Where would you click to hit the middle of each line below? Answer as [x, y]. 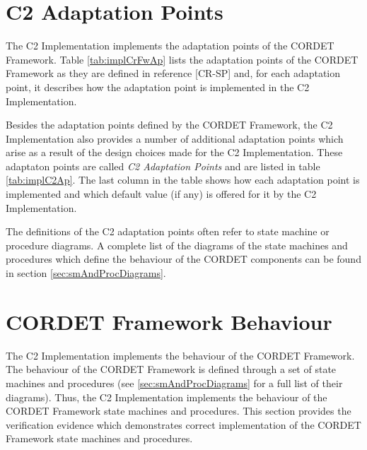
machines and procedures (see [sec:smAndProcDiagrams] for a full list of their [174, 383]
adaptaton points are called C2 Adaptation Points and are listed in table [163, 166]
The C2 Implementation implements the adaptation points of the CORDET [170, 46]
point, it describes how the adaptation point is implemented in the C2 [158, 87]
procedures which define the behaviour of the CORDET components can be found [183, 259]
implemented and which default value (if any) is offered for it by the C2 [161, 194]
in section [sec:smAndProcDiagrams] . [86, 273]
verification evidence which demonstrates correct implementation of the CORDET [183, 424]
